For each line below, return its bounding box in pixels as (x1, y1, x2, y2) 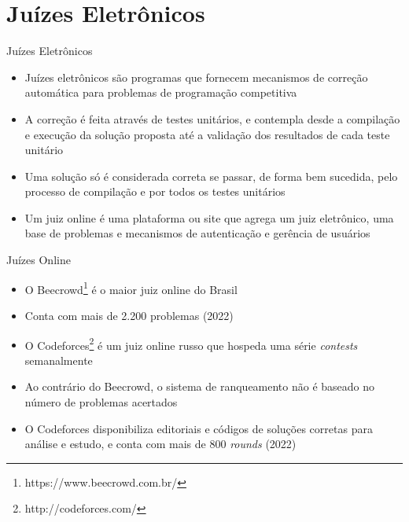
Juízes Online (6, 252, 71, 268)
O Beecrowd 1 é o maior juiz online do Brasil (24, 278, 238, 297)
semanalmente (24, 351, 93, 368)
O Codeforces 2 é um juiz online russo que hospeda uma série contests (24, 334, 358, 353)
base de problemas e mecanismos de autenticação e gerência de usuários (24, 225, 370, 241)
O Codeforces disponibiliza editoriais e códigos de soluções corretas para (24, 420, 373, 436)
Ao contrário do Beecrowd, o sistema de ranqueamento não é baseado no (24, 378, 375, 395)
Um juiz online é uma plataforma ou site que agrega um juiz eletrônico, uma (24, 209, 394, 226)
